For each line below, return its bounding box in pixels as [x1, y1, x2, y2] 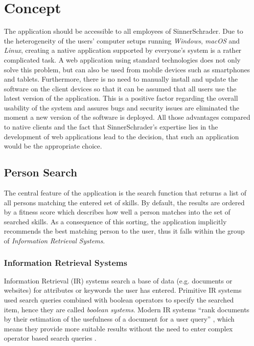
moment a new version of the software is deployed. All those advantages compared [4, 112, 251, 122]
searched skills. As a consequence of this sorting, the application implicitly [4, 216, 227, 226]
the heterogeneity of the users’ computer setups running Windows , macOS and [4, 35, 240, 45]
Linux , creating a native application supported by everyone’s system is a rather [4, 45, 242, 55]
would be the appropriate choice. [4, 141, 102, 151]
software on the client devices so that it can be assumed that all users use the [4, 83, 237, 93]
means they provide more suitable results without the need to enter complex [4, 323, 233, 333]
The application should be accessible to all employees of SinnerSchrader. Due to [4, 26, 243, 36]
